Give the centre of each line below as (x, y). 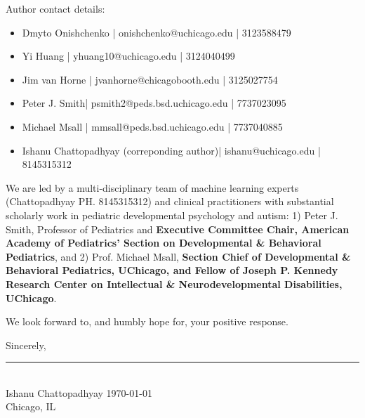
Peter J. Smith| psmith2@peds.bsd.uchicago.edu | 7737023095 (154, 103)
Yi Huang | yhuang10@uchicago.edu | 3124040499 (128, 56)
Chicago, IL (31, 406)
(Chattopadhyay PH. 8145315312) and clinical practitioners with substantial (170, 201)
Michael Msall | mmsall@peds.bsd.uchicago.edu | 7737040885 (152, 126)
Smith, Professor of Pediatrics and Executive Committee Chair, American (178, 229)
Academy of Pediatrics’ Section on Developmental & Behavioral (164, 243)
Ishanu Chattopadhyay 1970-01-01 (79, 392)
